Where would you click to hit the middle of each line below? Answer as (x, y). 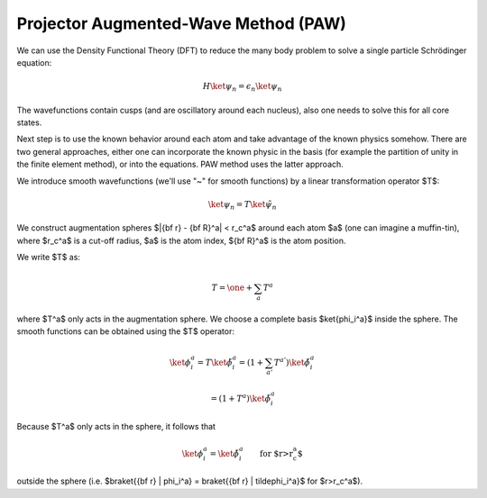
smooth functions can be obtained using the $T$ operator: (125, 331)
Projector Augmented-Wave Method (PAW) (182, 23)
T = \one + (232, 288)
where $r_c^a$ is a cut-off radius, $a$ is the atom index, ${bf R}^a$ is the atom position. (181, 240)
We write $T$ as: (49, 258)
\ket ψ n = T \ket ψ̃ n (242, 205)
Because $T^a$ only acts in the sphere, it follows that (116, 426)
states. (29, 122)
